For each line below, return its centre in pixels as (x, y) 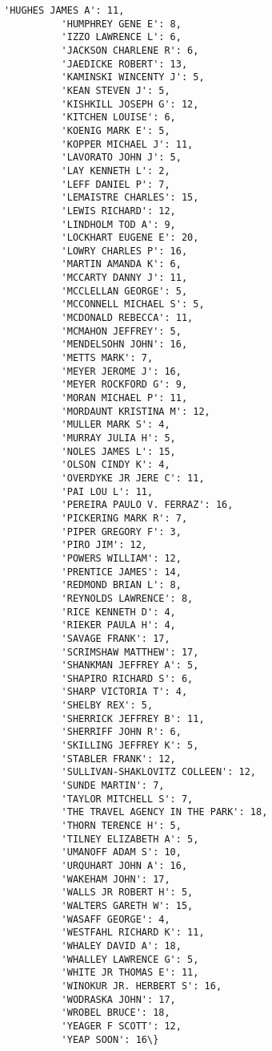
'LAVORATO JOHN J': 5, (121, 158)
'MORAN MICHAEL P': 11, (124, 398)
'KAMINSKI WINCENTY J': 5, (133, 77)
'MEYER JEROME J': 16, (121, 371)
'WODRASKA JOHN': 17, (118, 999)
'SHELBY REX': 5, (107, 706)
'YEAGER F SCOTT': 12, (121, 1026)
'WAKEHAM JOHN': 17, (116, 879)
